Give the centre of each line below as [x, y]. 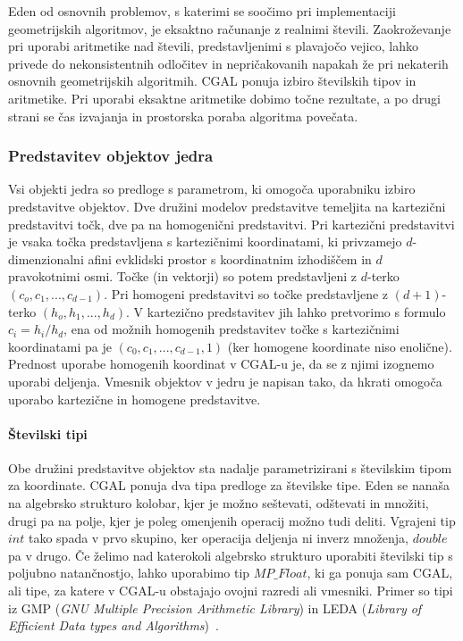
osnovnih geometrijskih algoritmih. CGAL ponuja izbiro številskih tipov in [212, 81]
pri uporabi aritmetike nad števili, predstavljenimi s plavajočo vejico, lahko [213, 46]
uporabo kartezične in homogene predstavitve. [135, 399]
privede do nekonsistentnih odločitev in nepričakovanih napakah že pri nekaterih [228, 63]
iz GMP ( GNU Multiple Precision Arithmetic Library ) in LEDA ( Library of [215, 608]
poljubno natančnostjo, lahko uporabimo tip [129, 573]
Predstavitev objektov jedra [111, 156]
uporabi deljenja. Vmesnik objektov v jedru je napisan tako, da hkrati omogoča [225, 381]
